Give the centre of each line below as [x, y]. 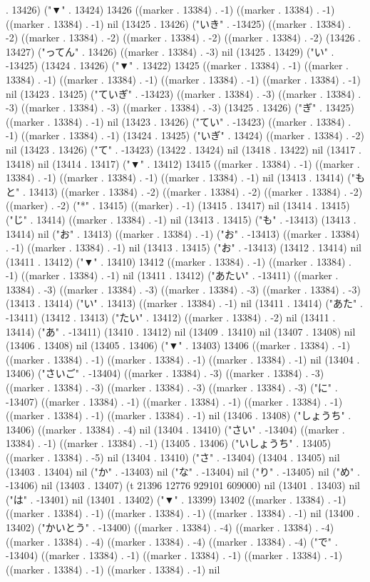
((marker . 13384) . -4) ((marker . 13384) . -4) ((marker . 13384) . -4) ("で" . [172, 541]
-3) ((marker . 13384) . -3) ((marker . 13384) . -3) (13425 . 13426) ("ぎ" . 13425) [180, 107]
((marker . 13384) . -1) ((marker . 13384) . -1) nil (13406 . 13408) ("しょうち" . [179, 415]
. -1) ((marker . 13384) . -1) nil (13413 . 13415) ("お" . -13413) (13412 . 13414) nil [184, 247]
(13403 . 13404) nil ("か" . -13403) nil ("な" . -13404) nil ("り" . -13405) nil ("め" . [183, 471]
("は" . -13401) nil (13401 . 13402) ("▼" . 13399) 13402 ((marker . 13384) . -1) [176, 499]
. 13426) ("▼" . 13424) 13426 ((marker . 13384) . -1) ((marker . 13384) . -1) [170, 9]
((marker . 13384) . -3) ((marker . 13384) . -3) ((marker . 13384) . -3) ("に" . [172, 387]
